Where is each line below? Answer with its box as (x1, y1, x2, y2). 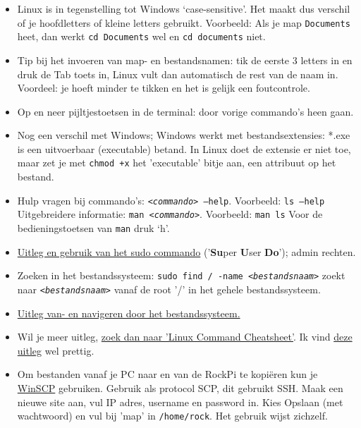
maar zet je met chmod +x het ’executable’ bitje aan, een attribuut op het (17, 155, 336, 170)
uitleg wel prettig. (17, 343, 94, 357)
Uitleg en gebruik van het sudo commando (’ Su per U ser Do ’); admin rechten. (17, 244, 356, 259)
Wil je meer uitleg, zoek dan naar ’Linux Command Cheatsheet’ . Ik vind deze (17, 329, 353, 344)
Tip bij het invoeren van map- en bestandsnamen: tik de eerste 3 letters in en (17, 52, 353, 67)
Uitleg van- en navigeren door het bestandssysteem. (17, 305, 240, 320)
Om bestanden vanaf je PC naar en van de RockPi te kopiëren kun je (17, 367, 318, 381)
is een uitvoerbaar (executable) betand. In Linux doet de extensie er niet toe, (17, 141, 351, 156)
